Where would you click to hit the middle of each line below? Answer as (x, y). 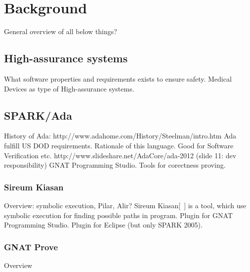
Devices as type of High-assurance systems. (69, 88)
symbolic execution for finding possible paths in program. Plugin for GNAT (118, 215)
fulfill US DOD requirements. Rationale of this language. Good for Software (119, 145)
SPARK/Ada (38, 115)
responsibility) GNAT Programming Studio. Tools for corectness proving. (115, 165)
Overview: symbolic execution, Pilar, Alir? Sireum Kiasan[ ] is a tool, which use (125, 205)
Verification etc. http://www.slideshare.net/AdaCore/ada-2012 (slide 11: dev (120, 155)
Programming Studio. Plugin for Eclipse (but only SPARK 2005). (103, 225)
